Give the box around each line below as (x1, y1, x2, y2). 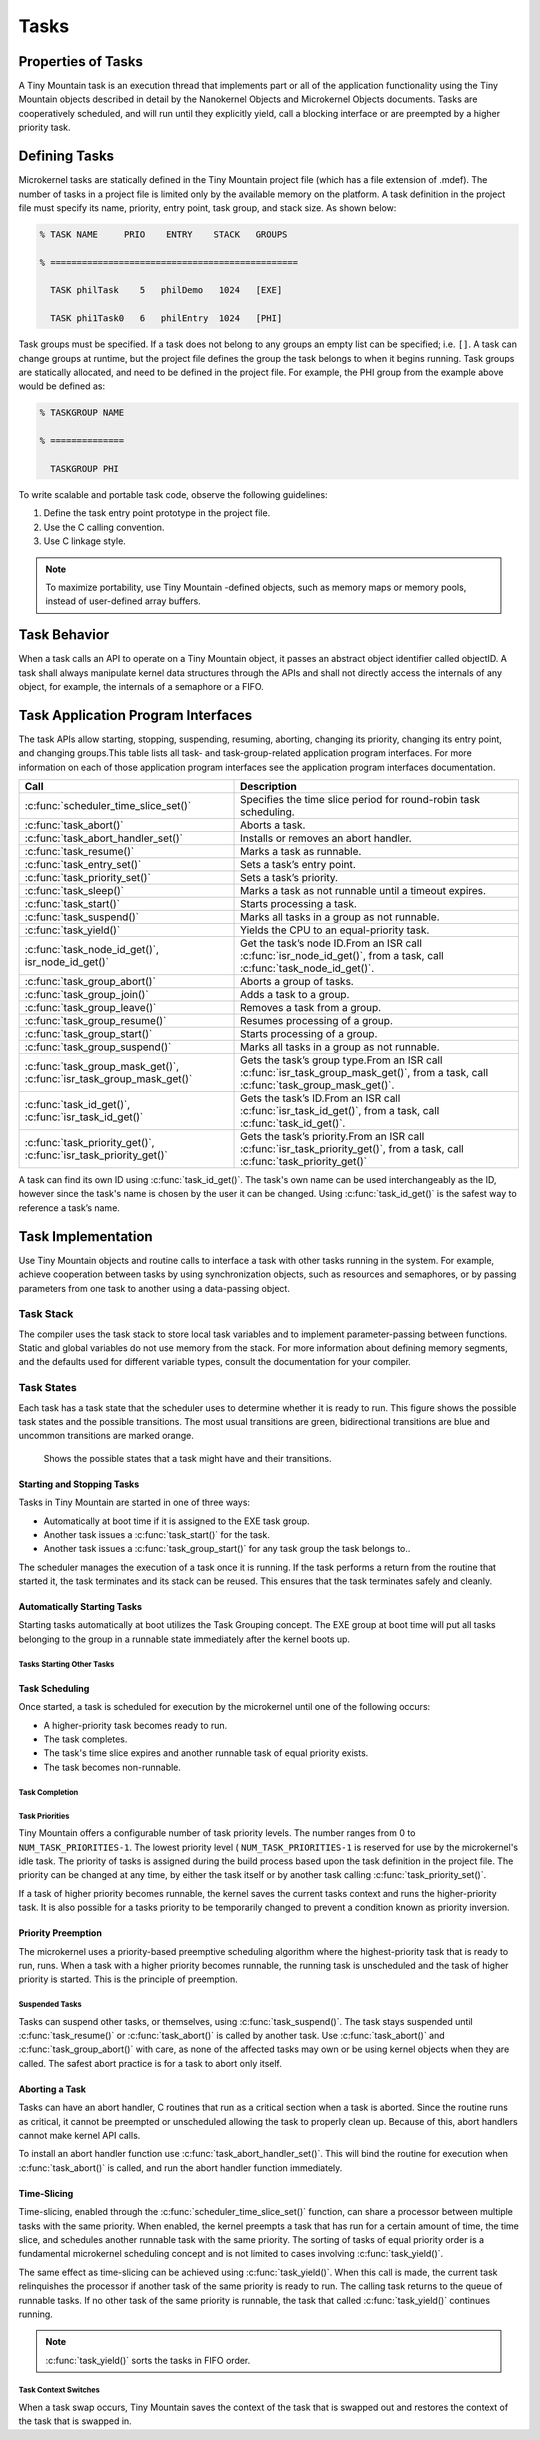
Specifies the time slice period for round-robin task (240, 793, 480, 807)
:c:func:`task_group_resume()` (24, 1014, 167, 1028)
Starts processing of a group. (240, 1027, 378, 1041)
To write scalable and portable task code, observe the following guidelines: (18, 488, 329, 500)
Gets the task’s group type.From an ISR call (240, 1053, 443, 1067)
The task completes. (43, 1733, 128, 1745)
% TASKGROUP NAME (39, 407, 125, 419)
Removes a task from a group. (240, 1001, 382, 1015)
